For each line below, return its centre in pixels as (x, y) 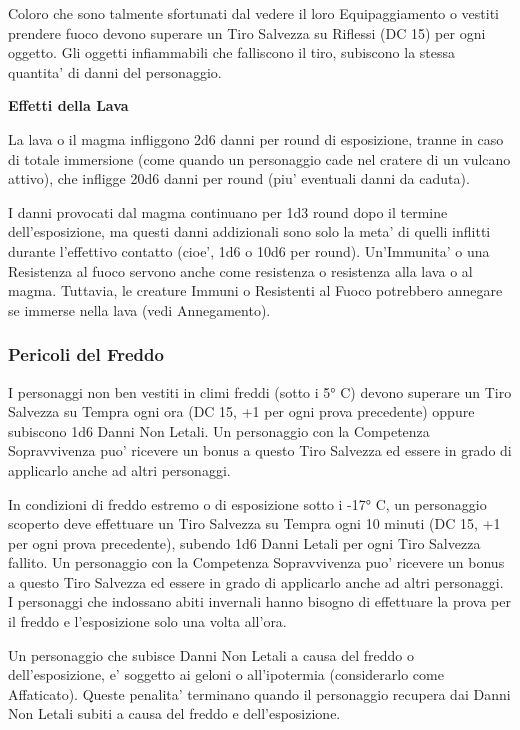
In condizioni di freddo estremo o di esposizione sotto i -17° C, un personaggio (247, 503)
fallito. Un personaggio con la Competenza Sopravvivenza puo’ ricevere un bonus (256, 562)
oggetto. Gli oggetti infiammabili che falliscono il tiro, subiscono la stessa (232, 52)
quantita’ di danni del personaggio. (115, 71)
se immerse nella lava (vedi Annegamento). (139, 309)
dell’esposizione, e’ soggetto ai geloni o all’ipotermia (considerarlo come (226, 674)
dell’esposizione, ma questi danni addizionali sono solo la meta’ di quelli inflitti (249, 231)
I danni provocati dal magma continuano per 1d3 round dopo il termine (228, 211)
